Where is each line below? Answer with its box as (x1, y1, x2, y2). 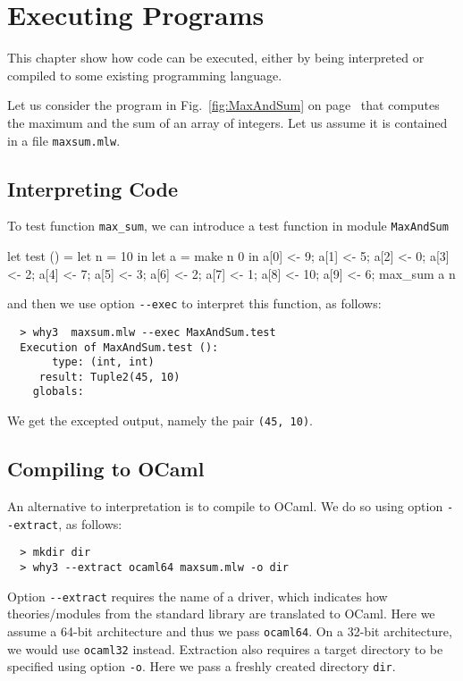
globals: (32, 385, 84, 399)
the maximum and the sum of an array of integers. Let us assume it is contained (7, 113, 448, 131)
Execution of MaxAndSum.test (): (20, 340, 219, 354)
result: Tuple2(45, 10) (38, 370, 181, 383)
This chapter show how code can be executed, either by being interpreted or (7, 48, 425, 67)
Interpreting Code (7, 174, 179, 202)
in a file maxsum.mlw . (7, 130, 121, 149)
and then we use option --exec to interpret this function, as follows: (7, 294, 382, 313)
